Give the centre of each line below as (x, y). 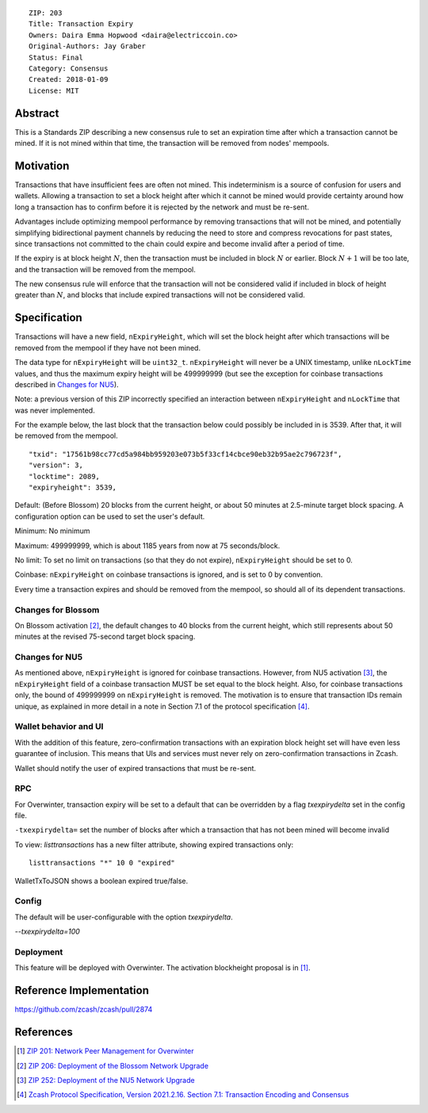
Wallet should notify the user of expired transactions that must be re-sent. (136, 768)
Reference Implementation (82, 990)
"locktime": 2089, (65, 476)
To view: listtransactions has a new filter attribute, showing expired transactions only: (154, 844)
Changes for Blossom (57, 609)
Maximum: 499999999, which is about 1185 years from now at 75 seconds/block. (147, 545)
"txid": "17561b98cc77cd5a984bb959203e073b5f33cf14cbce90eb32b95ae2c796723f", (185, 454)
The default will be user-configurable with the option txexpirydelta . (124, 917)
